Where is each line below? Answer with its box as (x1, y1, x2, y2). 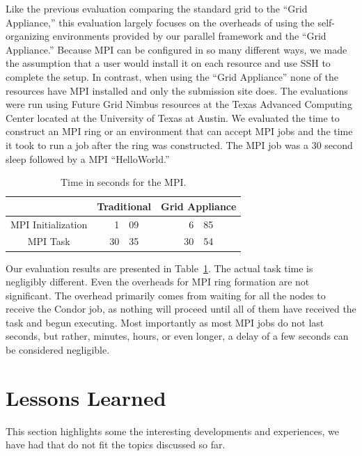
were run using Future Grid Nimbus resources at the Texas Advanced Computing (6, 97, 352, 111)
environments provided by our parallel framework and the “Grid (52, 29, 326, 43)
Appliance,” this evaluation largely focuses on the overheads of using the (6, 15, 315, 29)
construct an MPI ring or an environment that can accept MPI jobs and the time (6, 124, 353, 139)
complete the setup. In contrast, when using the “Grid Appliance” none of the (6, 69, 338, 84)
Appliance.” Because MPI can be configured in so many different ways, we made (6, 42, 347, 56)
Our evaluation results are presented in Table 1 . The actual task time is (6, 260, 313, 275)
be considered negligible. (6, 343, 110, 357)
